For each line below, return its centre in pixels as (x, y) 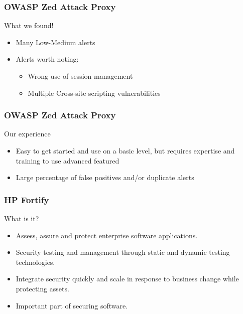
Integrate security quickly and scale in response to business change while (127, 279)
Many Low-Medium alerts (55, 42)
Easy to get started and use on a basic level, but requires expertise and (125, 150)
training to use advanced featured (68, 160)
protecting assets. (42, 288)
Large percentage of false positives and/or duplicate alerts (105, 177)
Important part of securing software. (72, 305)
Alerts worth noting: (47, 59)
